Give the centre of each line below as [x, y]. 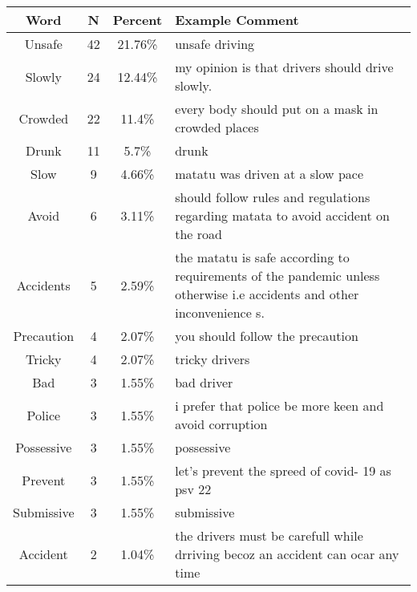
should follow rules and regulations [273, 197]
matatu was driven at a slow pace [269, 174]
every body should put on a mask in [277, 109]
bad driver [204, 382]
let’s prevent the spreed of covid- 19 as [283, 470]
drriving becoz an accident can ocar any [287, 554]
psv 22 [193, 489]
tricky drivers [213, 359]
